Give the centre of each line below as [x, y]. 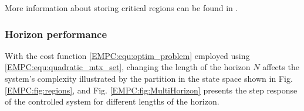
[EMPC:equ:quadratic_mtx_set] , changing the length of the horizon [128, 67]
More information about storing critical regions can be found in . [121, 8]
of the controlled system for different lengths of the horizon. [112, 101]
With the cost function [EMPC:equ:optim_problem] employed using [127, 55]
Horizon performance [56, 34]
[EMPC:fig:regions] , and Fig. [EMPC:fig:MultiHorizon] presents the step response [151, 90]
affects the [281, 67]
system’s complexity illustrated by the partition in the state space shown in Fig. [149, 78]
